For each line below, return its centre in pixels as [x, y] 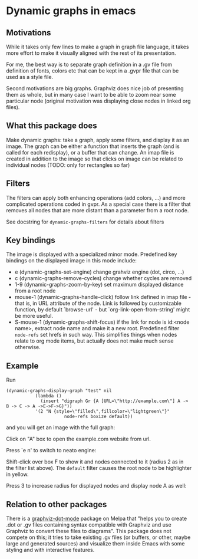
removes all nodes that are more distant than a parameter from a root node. [98, 210]
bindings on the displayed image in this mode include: [71, 261]
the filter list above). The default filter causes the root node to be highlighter [99, 468]
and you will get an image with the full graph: [61, 428]
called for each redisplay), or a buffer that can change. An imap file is [90, 152]
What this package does [52, 126]
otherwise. [28, 347]
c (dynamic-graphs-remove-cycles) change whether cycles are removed [103, 278]
